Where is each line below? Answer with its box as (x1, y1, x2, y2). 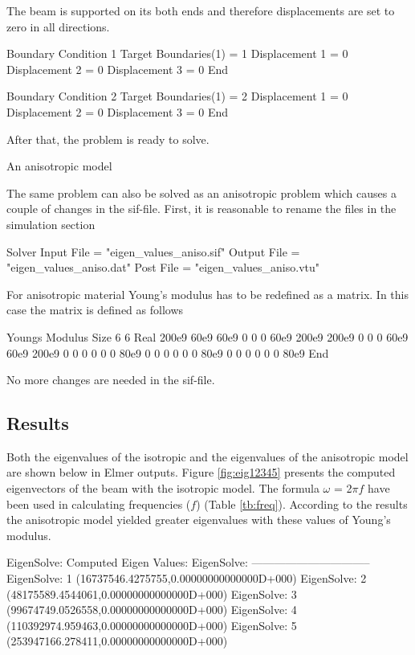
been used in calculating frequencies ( (6, 495, 191, 512)
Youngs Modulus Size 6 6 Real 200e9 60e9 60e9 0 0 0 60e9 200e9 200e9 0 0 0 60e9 (6, 328, 409, 345)
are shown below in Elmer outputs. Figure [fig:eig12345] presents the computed (6, 464, 396, 481)
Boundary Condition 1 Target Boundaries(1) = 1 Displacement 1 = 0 (6, 45, 348, 62)
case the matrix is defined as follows (6, 301, 184, 318)
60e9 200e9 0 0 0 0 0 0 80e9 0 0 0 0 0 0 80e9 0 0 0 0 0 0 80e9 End (6, 344, 329, 361)
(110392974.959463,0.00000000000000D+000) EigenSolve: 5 (6, 616, 297, 633)
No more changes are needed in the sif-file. (6, 371, 215, 388)
